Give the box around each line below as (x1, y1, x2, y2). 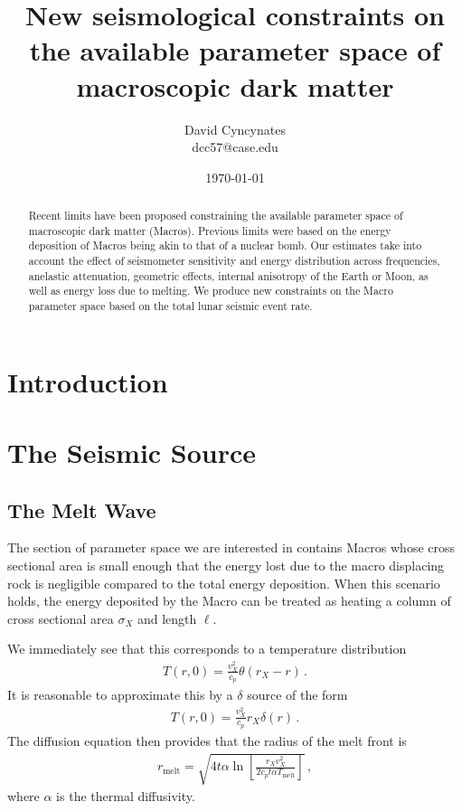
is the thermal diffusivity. (56, 787, 195, 806)
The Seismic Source (7, 434, 257, 471)
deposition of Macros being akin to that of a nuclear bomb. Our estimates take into (28, 238, 422, 253)
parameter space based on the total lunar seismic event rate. (28, 298, 313, 314)
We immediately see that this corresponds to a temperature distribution (7, 639, 407, 658)
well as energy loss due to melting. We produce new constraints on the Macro (28, 283, 393, 298)
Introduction (7, 363, 168, 400)
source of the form (247, 685, 348, 704)
